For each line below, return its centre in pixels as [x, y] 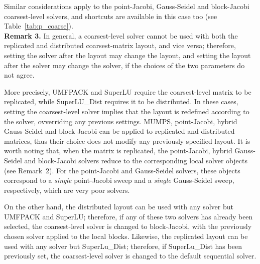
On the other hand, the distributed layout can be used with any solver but [119, 207]
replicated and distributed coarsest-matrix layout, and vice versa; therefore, [120, 45]
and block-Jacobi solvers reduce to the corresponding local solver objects [136, 160]
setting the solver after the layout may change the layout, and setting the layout [127, 55]
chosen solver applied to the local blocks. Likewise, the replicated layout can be [126, 236]
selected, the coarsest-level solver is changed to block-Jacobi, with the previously [128, 226]
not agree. [19, 75]
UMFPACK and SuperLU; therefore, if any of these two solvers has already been [128, 216]
